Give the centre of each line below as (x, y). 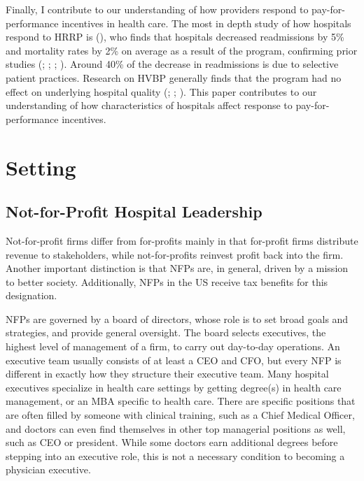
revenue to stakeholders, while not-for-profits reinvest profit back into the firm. (175, 254)
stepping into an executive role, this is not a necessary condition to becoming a (175, 455)
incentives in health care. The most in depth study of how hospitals (206, 23)
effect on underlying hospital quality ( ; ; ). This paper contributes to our (161, 91)
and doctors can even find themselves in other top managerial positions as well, (176, 428)
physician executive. (48, 469)
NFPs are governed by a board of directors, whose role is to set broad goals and (177, 318)
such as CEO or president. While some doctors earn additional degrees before (172, 442)
